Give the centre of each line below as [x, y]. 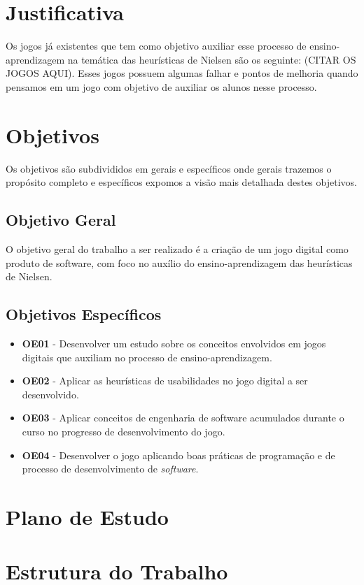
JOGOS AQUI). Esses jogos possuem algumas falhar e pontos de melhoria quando [182, 73]
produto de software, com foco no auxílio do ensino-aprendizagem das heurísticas [179, 262]
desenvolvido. [50, 394]
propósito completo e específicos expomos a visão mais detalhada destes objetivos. [181, 182]
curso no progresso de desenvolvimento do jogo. [124, 431]
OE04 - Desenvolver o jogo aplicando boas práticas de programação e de [178, 455]
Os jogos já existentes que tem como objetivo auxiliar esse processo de [156, 46]
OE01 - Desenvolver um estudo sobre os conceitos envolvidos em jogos [174, 343]
